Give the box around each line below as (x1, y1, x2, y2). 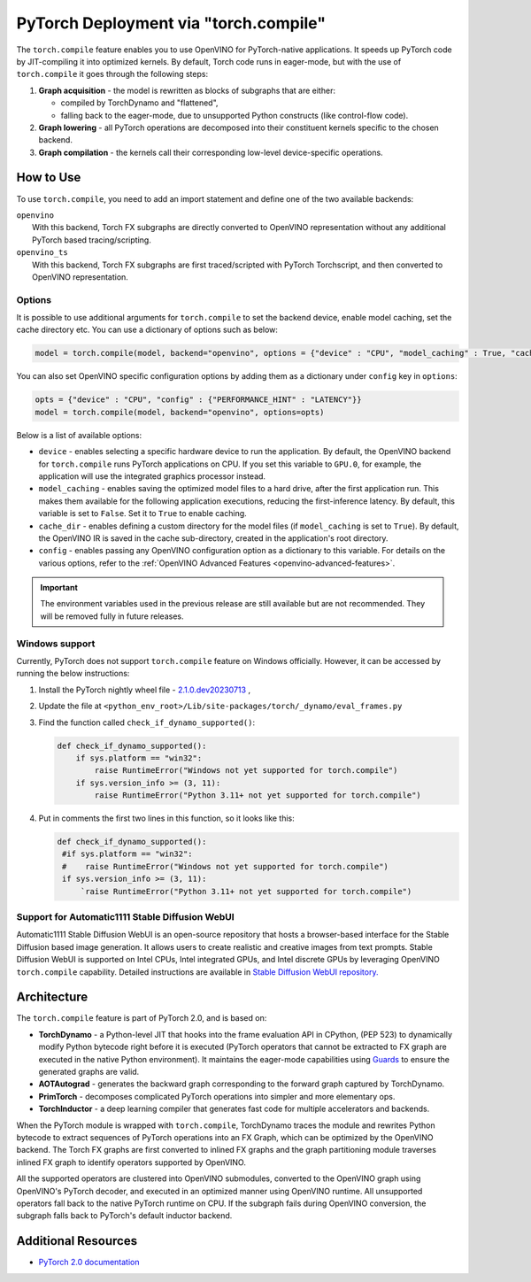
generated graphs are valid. (38, 1067, 140, 1077)
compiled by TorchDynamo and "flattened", (60, 97, 219, 108)
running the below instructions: (16, 668, 130, 679)
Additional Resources (16, 1233, 137, 1248)
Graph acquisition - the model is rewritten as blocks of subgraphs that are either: (38, 85, 336, 96)
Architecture (16, 990, 88, 1005)
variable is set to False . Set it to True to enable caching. (38, 508, 247, 519)
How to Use (16, 170, 81, 185)
